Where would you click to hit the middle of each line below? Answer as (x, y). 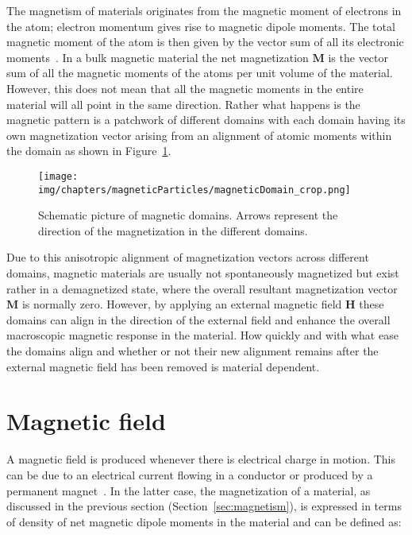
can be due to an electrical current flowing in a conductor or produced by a (190, 474)
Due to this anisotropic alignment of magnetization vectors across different (188, 257)
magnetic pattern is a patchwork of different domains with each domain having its (206, 120)
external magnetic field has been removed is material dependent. (163, 366)
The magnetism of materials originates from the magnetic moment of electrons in (204, 10)
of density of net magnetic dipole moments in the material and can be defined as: (204, 521)
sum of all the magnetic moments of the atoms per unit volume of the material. (200, 73)
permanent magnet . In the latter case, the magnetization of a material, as (189, 490)
